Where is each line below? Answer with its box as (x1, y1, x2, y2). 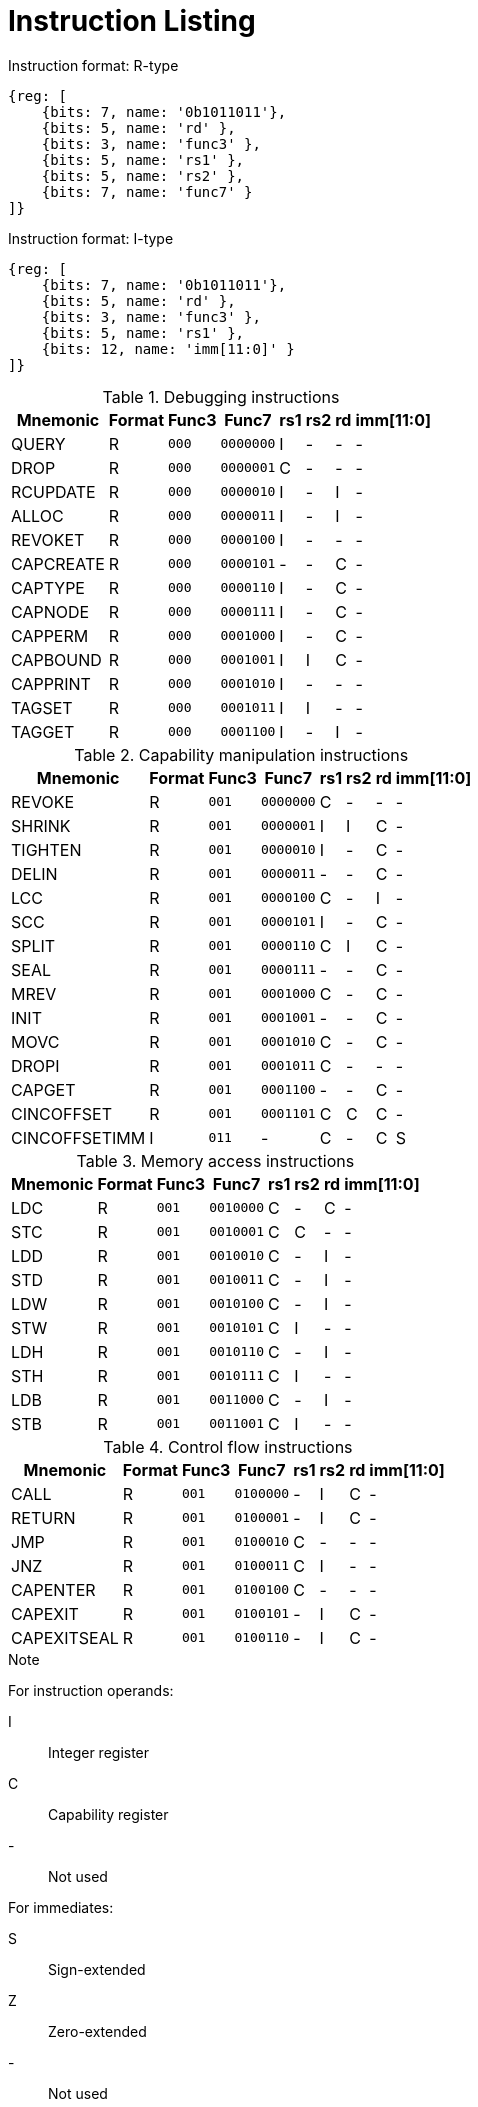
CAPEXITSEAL (11, 1627, 119, 1648)
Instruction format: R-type (8, 56, 179, 74)
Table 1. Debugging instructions (102, 386, 340, 407)
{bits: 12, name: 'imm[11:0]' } (41, 340, 295, 357)
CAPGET (11, 1079, 76, 1100)
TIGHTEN (11, 839, 82, 860)
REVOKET (11, 529, 85, 550)
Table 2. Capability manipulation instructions (74, 744, 409, 765)
